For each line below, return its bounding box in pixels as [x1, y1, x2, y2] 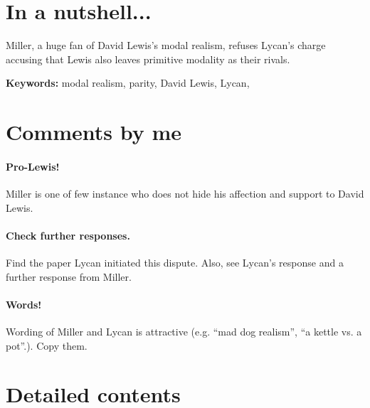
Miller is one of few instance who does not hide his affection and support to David [6, 186, 364, 201]
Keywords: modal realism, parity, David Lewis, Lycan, [6, 75, 250, 90]
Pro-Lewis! [6, 159, 60, 173]
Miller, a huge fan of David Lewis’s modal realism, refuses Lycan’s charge [6, 38, 326, 53]
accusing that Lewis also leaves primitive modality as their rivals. [6, 51, 290, 66]
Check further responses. [6, 227, 130, 242]
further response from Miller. [6, 269, 132, 284]
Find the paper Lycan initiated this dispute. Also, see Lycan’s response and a [6, 255, 344, 270]
